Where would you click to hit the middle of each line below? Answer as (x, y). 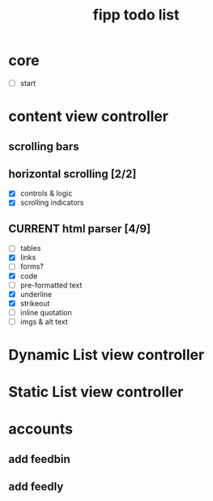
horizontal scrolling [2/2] (72, 173)
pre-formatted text (51, 285)
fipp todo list (136, 15)
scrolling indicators (52, 203)
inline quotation (46, 312)
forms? (32, 266)
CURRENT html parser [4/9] (80, 229)
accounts (40, 429)
